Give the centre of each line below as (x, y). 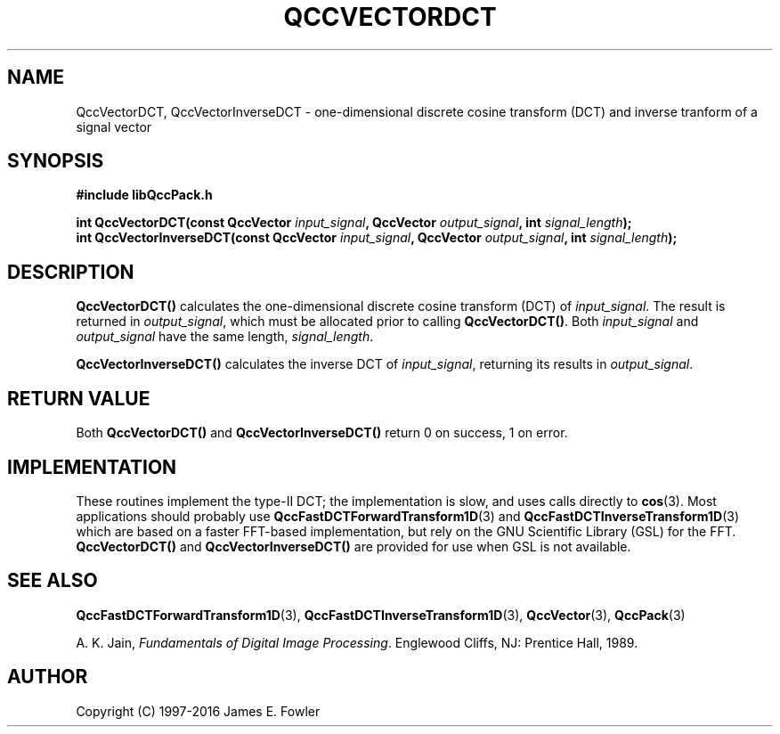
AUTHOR (48, 677)
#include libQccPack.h (144, 195)
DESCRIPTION (71, 272)
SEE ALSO (53, 581)
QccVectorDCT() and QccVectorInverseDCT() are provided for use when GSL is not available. (353, 546)
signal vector (114, 126)
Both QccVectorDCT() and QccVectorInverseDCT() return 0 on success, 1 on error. (322, 433)
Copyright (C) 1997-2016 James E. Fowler (198, 711)
